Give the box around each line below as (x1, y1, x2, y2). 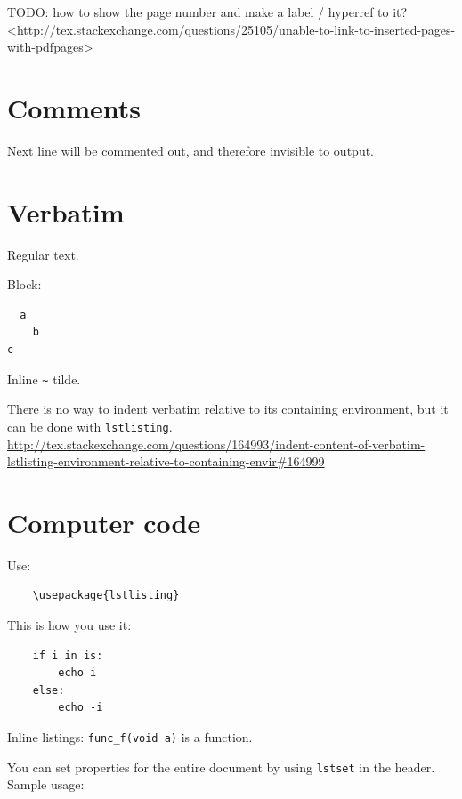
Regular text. (7, 245, 79, 263)
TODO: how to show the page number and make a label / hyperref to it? (7, 3, 408, 20)
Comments (7, 89, 141, 125)
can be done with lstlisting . (7, 416, 173, 435)
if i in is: (32, 649, 103, 662)
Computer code (7, 504, 201, 540)
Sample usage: (7, 775, 85, 794)
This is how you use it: (7, 616, 132, 634)
